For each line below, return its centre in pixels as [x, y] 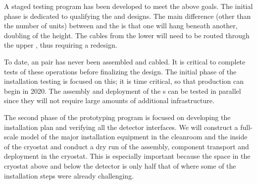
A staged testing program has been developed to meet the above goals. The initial [128, 6]
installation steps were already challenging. [69, 175]
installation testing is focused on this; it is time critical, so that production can [124, 81]
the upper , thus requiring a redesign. [61, 45]
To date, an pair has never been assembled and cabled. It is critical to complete [125, 61]
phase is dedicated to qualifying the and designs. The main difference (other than [128, 16]
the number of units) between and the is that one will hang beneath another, [121, 26]
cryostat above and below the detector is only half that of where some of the [120, 165]
